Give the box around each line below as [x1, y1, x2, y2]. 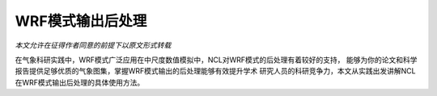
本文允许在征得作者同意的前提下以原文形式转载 [15, 40, 172, 50]
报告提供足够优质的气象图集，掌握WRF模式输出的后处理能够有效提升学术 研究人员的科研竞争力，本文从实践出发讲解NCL [15, 66, 416, 76]
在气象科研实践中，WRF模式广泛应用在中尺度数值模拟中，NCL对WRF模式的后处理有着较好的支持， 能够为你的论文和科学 [15, 55, 418, 65]
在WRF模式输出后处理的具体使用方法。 [15, 77, 145, 87]
